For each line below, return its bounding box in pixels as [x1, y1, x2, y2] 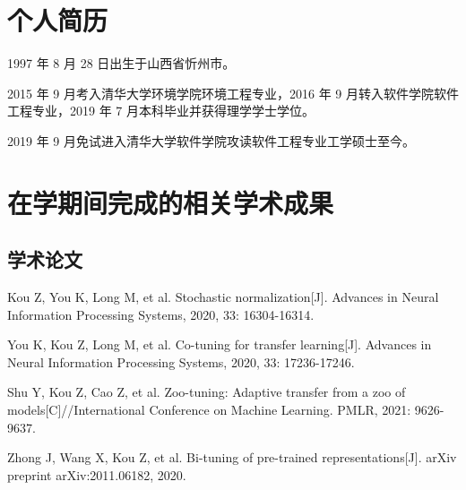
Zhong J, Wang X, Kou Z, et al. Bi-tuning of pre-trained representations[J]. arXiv [7, 448, 457, 467]
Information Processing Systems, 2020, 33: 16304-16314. [7, 305, 315, 323]
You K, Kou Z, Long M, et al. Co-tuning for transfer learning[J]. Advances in [7, 335, 432, 354]
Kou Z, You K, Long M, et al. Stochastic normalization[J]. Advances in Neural [7, 288, 439, 306]
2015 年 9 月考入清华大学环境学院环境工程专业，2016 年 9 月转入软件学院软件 [7, 83, 459, 102]
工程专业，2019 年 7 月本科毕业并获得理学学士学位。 [7, 101, 315, 120]
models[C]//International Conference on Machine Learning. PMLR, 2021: [7, 400, 411, 419]
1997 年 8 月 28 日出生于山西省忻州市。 [7, 54, 236, 73]
